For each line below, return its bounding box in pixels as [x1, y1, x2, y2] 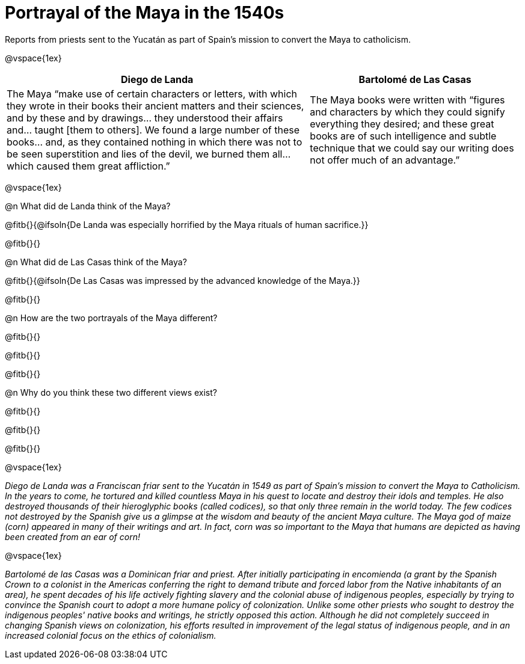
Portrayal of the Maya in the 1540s [5, 2, 284, 23]
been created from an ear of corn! [5, 531, 140, 542]
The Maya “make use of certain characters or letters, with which [7, 87, 297, 100]
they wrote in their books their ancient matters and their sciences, [7, 99, 304, 112]
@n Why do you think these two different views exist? [5, 387, 217, 398]
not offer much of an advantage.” [310, 153, 460, 166]
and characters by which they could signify [310, 105, 505, 118]
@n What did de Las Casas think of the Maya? [5, 256, 187, 267]
